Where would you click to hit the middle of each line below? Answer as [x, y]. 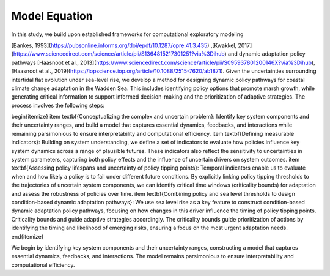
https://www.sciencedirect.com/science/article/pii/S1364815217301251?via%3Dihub [119, 54]
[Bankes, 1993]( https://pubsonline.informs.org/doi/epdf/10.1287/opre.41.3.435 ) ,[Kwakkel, [124, 45]
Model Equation [52, 16]
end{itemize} [28, 236]
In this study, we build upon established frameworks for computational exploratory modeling [127, 34]
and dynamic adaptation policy [267, 54]
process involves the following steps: [58, 105]
